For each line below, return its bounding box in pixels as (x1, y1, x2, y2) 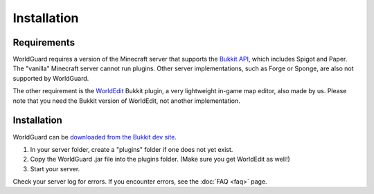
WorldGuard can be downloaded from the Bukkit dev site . (12, 133, 177, 141)
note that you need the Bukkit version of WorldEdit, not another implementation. (12, 97, 240, 105)
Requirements (12, 37, 75, 48)
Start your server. (30, 164, 80, 173)
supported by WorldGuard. (12, 74, 89, 82)
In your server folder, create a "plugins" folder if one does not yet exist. (30, 145, 233, 153)
